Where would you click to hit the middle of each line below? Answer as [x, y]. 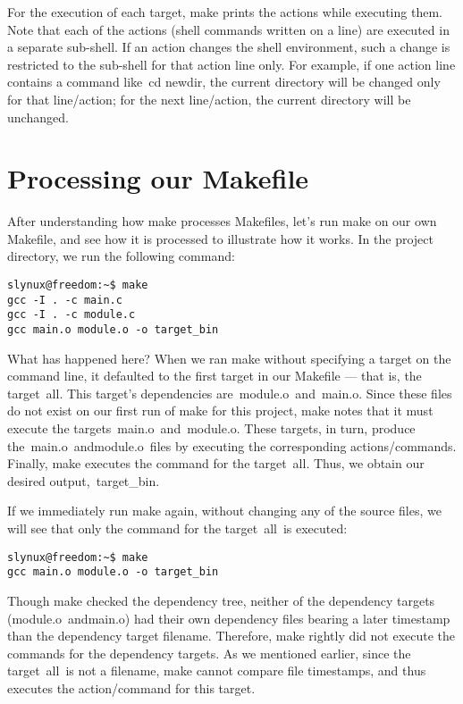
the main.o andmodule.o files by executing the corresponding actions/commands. [232, 445]
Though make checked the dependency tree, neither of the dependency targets [221, 600]
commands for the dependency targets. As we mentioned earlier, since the [209, 653]
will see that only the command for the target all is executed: [177, 528]
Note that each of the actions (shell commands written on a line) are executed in [228, 29]
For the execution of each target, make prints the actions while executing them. [225, 12]
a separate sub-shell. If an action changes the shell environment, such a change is [229, 47]
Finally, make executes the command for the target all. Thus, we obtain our [216, 463]
